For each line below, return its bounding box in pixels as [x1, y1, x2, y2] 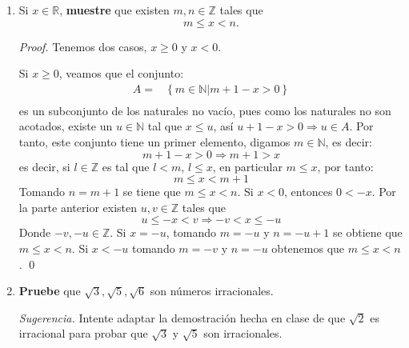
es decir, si [18, 158, 70, 174]
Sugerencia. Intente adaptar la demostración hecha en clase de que [18, 309, 346, 326]
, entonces [284, 183, 333, 200]
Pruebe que [18, 282, 81, 299]
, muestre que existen [59, 2, 170, 18]
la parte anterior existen [18, 198, 137, 215]
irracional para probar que [18, 325, 148, 342]
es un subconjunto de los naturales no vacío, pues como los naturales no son [18, 102, 391, 118]
